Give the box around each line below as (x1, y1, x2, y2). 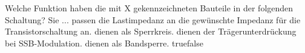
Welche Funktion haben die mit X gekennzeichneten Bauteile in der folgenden (5, 2, 294, 14)
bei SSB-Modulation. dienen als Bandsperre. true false (5, 36, 203, 49)
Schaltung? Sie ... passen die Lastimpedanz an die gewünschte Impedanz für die (5, 13, 301, 26)
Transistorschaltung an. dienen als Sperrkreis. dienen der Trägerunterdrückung (5, 25, 297, 38)
